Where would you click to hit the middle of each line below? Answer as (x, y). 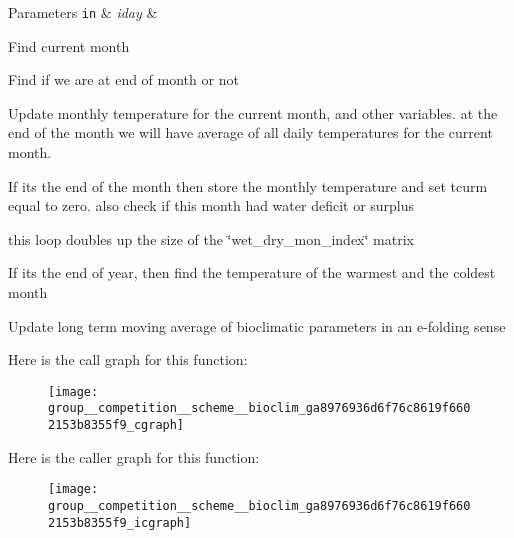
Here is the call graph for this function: (128, 359)
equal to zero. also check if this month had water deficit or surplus (211, 205)
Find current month (69, 45)
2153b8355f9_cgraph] (116, 425)
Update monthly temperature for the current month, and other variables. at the (253, 112)
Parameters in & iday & (83, 12)
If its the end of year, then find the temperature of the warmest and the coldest (252, 272)
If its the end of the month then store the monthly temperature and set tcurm (248, 185)
